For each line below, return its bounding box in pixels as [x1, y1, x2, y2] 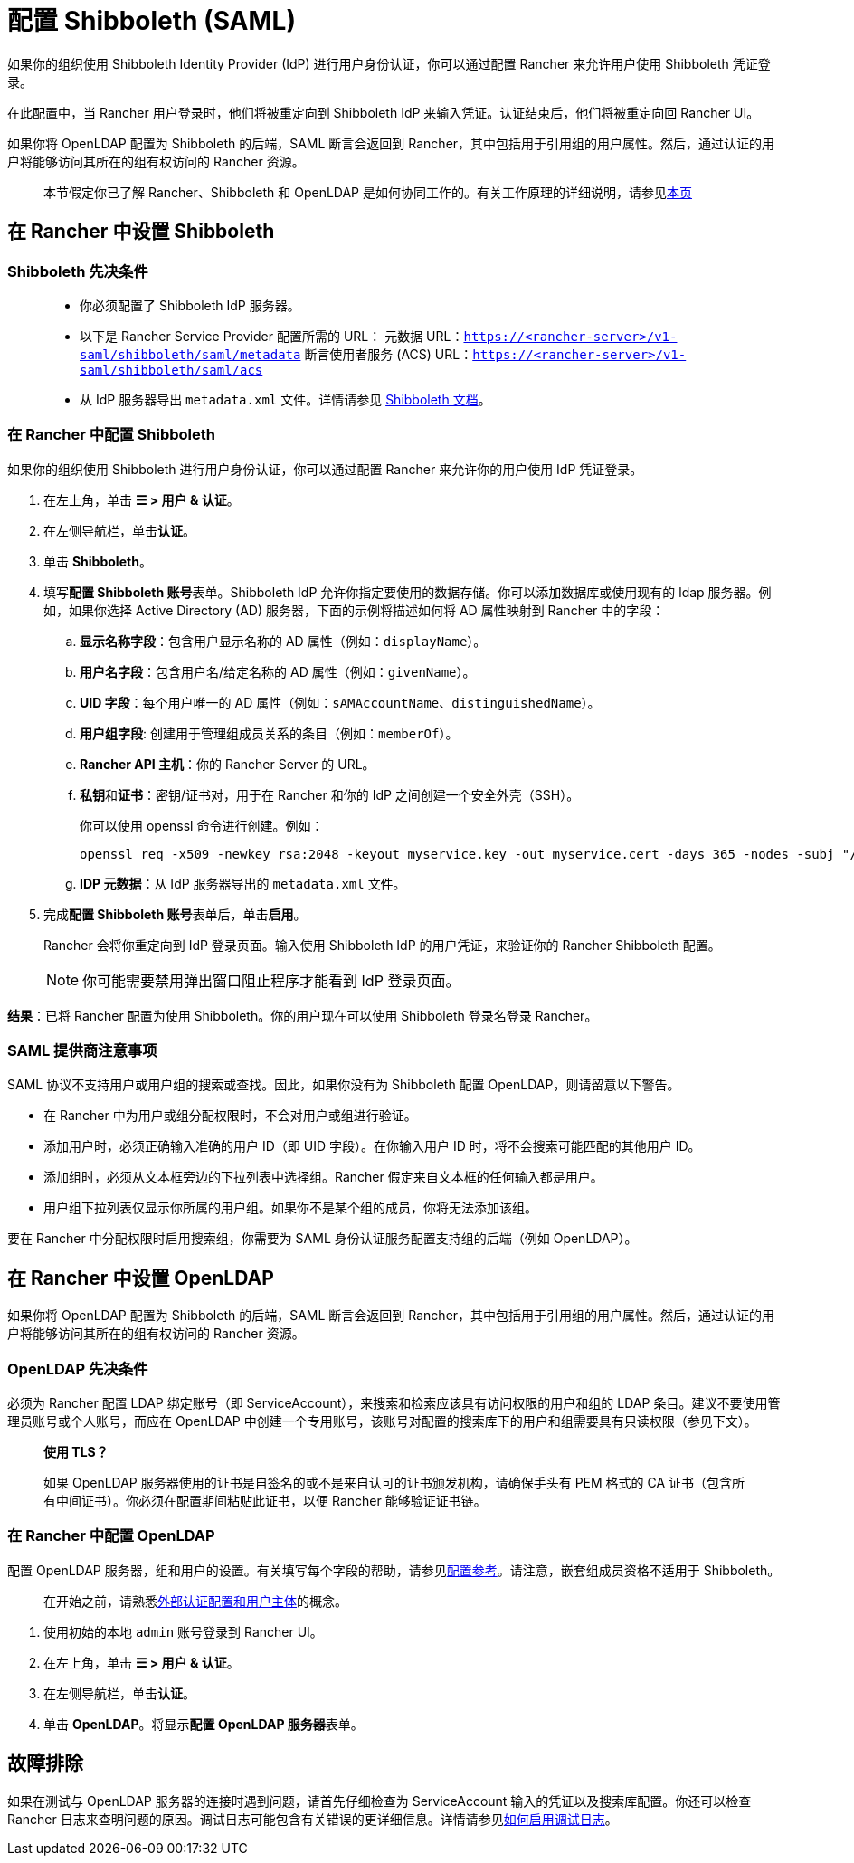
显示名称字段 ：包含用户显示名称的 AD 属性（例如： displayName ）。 [80, 632, 487, 649]
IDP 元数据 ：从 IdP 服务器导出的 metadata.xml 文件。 [80, 875, 406, 891]
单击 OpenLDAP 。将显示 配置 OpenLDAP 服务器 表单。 [43, 1716, 364, 1732]
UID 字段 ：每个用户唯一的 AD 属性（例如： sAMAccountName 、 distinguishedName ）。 [80, 694, 601, 710]
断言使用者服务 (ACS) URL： [304, 346, 473, 362]
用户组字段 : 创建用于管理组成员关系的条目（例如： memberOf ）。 [80, 725, 459, 741]
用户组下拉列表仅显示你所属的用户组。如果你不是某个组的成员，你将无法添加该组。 [43, 1200, 537, 1216]
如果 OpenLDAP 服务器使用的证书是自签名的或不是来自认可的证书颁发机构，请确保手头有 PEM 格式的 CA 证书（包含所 [43, 1475, 745, 1491]
